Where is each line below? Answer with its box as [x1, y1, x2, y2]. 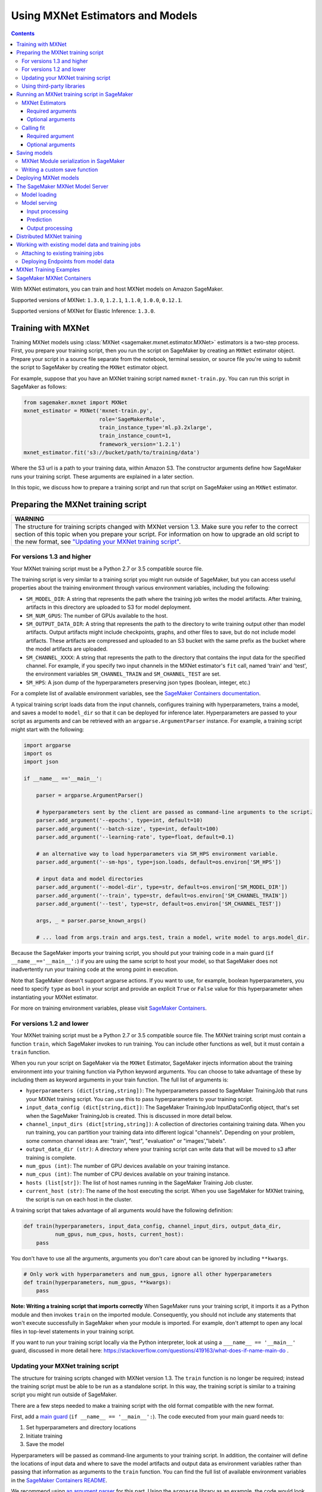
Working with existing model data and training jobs [16, 241, 141, 248]
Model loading [21, 191, 57, 198]
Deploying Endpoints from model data [21, 258, 114, 265]
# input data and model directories [36, 875, 143, 882]
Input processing [27, 208, 69, 215]
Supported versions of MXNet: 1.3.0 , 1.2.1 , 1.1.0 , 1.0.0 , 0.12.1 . [11, 296, 183, 304]
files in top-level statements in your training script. [11, 1328, 135, 1335]
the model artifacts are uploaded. [26, 645, 108, 653]
